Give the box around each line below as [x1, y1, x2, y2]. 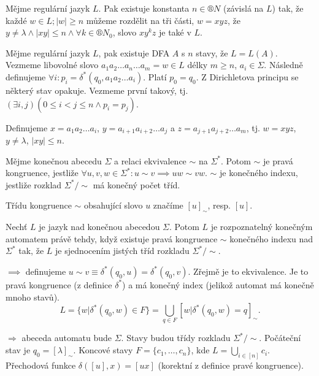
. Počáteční [259, 331, 301, 344]
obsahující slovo [84, 199, 143, 212]
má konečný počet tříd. [93, 178, 180, 191]
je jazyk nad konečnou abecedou [39, 220, 160, 233]
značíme [153, 199, 183, 212]
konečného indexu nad [229, 232, 313, 245]
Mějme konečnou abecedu [6, 154, 102, 167]
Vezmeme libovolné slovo [6, 58, 99, 71]
